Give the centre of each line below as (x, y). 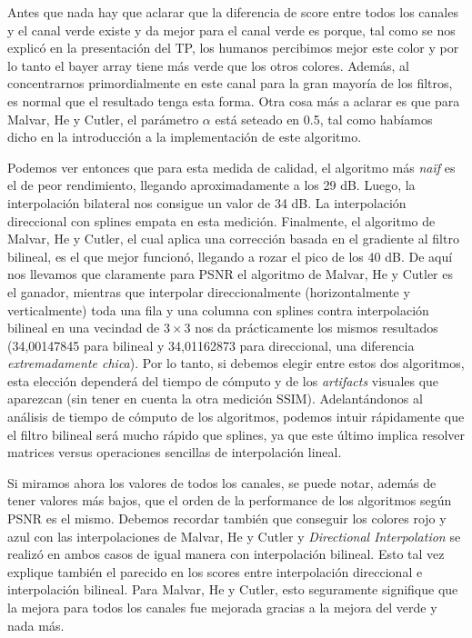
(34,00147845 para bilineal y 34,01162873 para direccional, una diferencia (211, 345)
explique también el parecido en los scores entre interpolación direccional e (215, 571)
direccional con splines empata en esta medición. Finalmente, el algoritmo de (221, 220)
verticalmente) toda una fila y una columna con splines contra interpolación (218, 309)
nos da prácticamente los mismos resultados (316, 328)
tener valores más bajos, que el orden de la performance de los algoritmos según (230, 500)
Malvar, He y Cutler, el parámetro (103, 119)
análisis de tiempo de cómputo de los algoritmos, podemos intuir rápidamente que (236, 417)
